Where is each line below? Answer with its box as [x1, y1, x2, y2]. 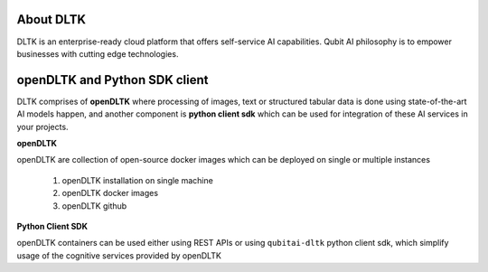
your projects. [16, 121, 69, 132]
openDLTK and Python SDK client [16, 72, 209, 88]
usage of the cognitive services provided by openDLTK [16, 249, 221, 261]
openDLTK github [61, 200, 127, 211]
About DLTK [16, 12, 86, 27]
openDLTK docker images [61, 188, 158, 199]
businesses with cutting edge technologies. [16, 48, 179, 59]
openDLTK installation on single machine [61, 174, 214, 185]
